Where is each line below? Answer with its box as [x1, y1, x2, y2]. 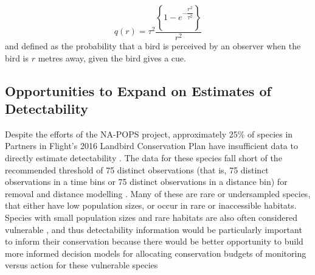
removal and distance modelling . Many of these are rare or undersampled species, [5, 187, 311, 200]
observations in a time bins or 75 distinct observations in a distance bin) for [5, 175, 288, 188]
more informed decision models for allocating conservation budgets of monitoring [5, 246, 306, 259]
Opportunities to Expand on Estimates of [5, 81, 271, 100]
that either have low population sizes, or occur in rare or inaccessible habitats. [5, 199, 297, 212]
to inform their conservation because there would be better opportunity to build [5, 235, 303, 248]
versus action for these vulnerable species [5, 259, 158, 271]
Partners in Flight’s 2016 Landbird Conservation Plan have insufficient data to [5, 139, 298, 152]
